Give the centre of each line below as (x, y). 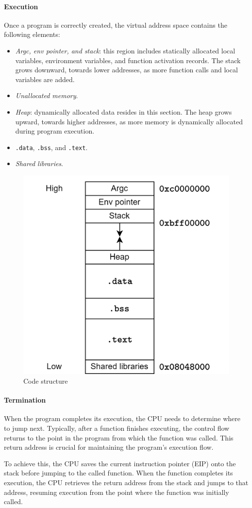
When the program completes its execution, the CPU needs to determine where (122, 418)
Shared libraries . (39, 163)
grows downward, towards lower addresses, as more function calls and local (126, 70)
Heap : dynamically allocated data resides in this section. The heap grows (124, 111)
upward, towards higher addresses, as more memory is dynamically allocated (129, 121)
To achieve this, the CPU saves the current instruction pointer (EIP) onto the (120, 463)
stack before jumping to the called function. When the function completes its (118, 473)
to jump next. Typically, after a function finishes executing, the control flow (117, 428)
